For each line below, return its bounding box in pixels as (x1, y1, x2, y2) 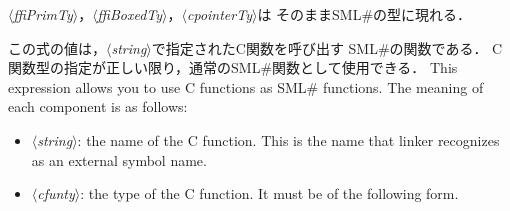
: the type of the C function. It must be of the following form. (80, 183, 459, 204)
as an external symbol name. (31, 149, 207, 170)
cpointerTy (187, 4, 252, 24)
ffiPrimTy (13, 4, 73, 24)
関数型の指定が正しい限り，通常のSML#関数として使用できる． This (8, 57, 458, 78)
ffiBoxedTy (97, 4, 163, 24)
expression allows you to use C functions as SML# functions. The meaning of (8, 76, 484, 97)
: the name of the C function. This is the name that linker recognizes (77, 129, 500, 150)
